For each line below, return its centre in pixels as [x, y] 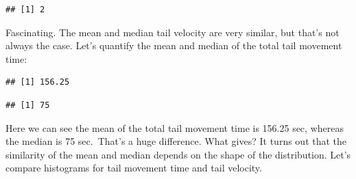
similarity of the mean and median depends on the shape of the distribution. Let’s [178, 154]
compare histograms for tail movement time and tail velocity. [134, 168]
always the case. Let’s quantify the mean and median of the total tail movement [174, 45]
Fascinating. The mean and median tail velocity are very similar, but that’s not [173, 32]
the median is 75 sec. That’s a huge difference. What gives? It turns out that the [176, 141]
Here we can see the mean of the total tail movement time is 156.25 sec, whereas [175, 127]
